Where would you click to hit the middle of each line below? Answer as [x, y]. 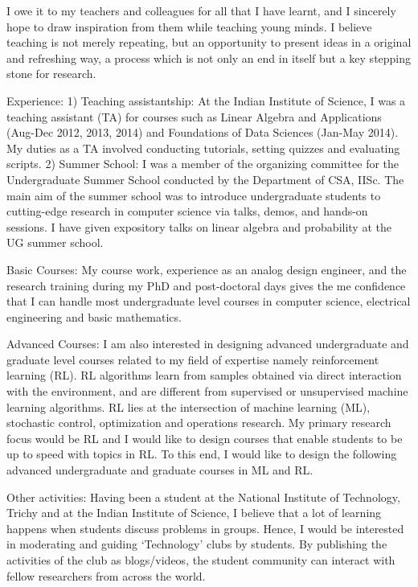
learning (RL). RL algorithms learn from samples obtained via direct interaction [204, 375]
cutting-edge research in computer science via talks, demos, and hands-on [187, 211]
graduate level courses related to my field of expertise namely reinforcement [193, 359]
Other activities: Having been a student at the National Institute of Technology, [203, 497]
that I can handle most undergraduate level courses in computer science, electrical [209, 301]
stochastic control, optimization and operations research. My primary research [199, 423]
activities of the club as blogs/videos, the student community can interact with [201, 560]
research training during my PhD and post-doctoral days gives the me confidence [206, 285]
